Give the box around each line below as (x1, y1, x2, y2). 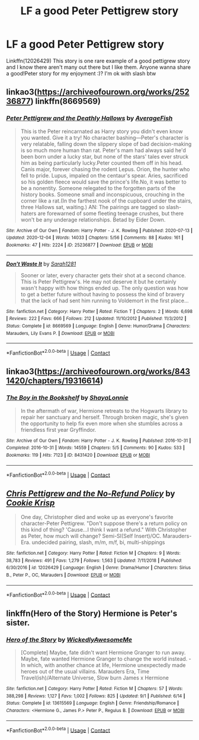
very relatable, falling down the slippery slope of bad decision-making (20, 140, 192, 147)
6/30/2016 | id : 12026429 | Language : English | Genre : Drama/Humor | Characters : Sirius (6, 565, 191, 571)
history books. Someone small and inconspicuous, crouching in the (20, 191, 185, 198)
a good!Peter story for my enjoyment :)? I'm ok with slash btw (6, 69, 156, 77)
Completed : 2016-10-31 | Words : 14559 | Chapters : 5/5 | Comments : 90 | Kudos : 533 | (6, 445, 185, 451)
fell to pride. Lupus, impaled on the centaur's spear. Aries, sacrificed (20, 172, 188, 179)
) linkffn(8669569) (30, 96, 101, 106)
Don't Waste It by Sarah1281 (6, 260, 76, 267)
